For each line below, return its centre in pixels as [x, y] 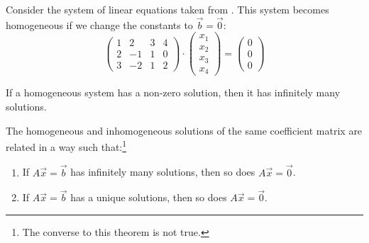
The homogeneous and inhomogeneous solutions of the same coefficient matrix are [184, 130]
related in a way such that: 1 [66, 146]
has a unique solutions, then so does [149, 197]
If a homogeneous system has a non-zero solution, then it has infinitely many [173, 92]
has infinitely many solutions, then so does [163, 172]
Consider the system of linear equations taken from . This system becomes [167, 9]
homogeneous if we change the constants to [99, 24]
